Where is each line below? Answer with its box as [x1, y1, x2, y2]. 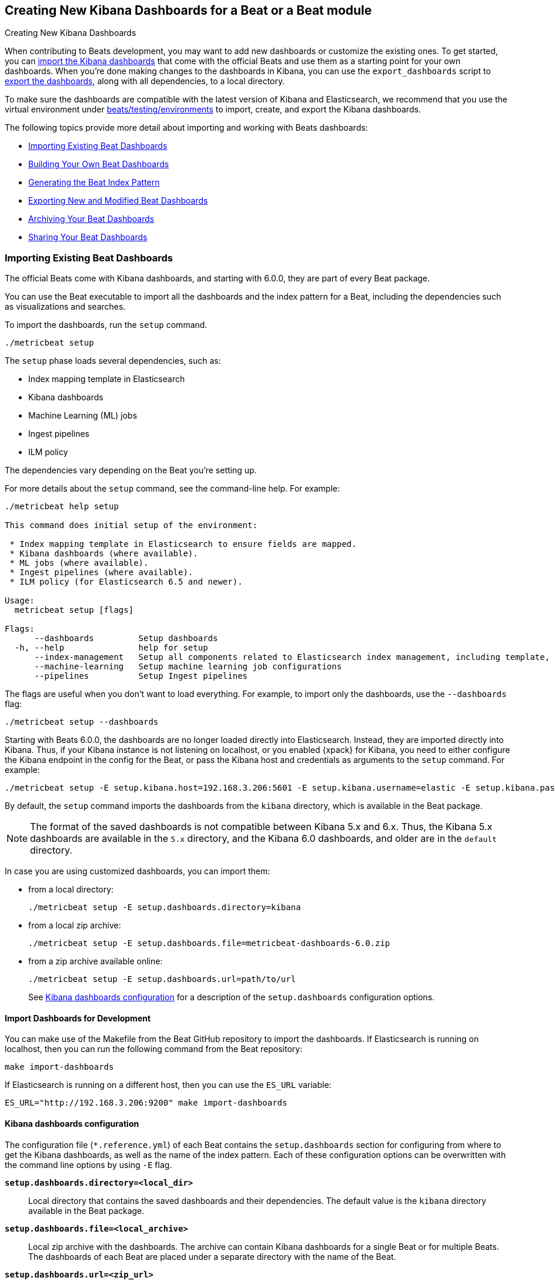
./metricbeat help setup [5, 502, 119, 512]
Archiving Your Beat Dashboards [28, 214, 155, 224]
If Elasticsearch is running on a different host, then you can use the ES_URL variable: [5, 1080, 332, 1090]
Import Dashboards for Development [5, 1013, 151, 1023]
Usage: [5, 596, 35, 606]
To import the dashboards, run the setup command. [5, 320, 208, 330]
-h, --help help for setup [14, 643, 208, 653]
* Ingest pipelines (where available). [9, 568, 193, 578]
